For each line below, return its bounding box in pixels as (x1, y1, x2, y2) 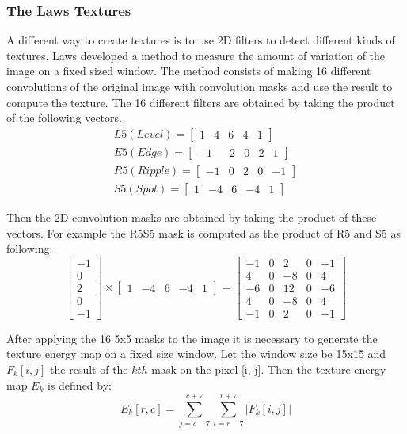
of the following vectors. (6, 109, 122, 126)
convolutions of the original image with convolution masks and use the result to (6, 78, 393, 94)
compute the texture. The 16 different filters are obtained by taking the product (6, 93, 395, 110)
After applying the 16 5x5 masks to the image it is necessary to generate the (6, 329, 378, 346)
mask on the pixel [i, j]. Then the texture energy (151, 361, 386, 378)
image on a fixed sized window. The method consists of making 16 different (6, 63, 371, 79)
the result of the (50, 361, 128, 378)
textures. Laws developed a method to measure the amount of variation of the (6, 47, 386, 63)
